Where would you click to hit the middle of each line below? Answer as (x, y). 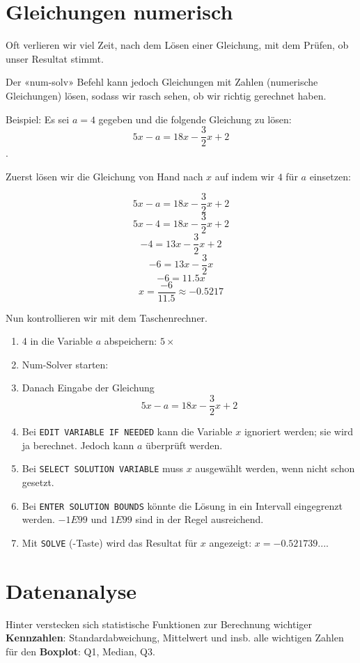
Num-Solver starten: (65, 364)
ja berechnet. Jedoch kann (78, 445)
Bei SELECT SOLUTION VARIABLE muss (103, 468)
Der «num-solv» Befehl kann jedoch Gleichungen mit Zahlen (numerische (162, 82)
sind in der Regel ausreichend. (199, 519)
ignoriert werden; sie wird (299, 431)
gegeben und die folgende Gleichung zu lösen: (195, 119)
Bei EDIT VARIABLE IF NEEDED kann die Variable (127, 431)
